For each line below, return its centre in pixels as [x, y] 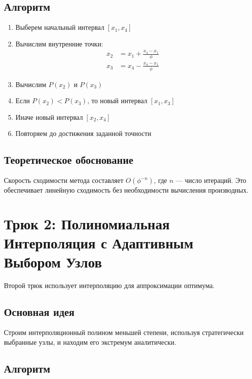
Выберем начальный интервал [60, 27]
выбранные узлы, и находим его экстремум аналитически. [90, 342]
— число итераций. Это [211, 180]
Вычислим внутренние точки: [59, 43]
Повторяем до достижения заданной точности [83, 133]
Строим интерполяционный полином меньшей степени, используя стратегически [124, 332]
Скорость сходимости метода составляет [64, 180]
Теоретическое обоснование [69, 160]
